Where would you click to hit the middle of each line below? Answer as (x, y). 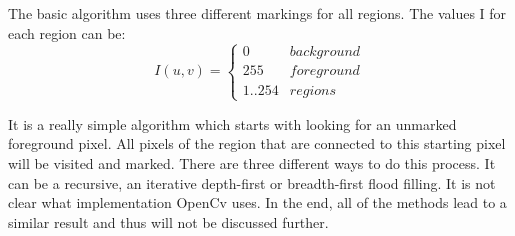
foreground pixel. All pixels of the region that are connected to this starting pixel (257, 143)
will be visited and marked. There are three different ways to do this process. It (252, 162)
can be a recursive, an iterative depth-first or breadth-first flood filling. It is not (252, 182)
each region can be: (67, 32)
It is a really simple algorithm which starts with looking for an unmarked (232, 123)
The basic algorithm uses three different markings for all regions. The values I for (257, 13)
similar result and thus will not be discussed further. (168, 221)
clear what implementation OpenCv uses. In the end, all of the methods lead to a (257, 202)
